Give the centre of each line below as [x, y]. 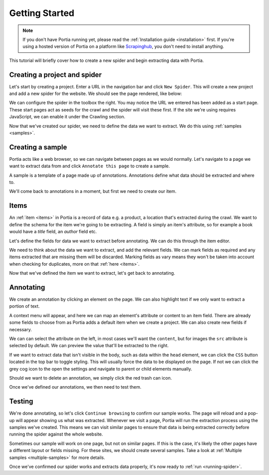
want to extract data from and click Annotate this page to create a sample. [90, 166]
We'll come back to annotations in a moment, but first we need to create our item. [93, 191]
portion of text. [24, 306]
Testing [21, 401]
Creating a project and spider [56, 75]
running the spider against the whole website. [56, 434]
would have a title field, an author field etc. [53, 232]
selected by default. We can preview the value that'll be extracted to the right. [89, 346]
